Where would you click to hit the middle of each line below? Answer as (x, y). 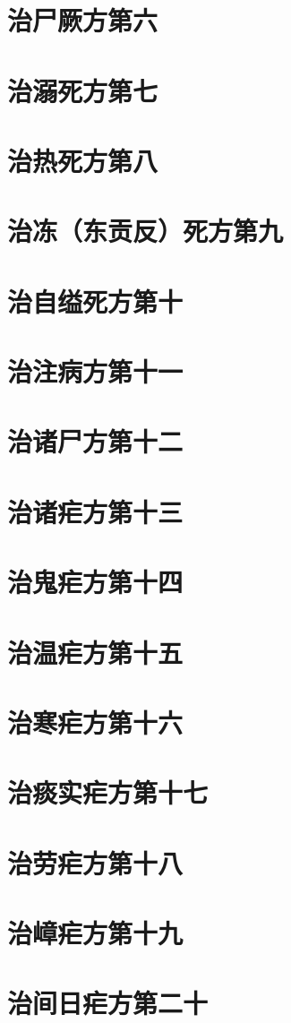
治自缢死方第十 (95, 301)
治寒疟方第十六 (95, 722)
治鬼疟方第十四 (95, 582)
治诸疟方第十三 (95, 511)
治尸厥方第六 (83, 20)
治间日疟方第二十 (108, 1003)
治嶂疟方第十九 (95, 933)
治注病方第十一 (95, 371)
